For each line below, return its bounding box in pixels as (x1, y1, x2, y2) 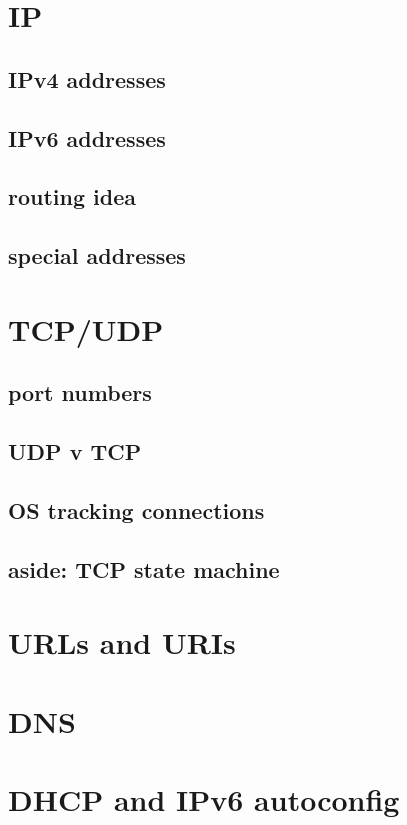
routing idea (8, 181, 136, 212)
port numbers (8, 377, 152, 408)
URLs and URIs (8, 622, 236, 663)
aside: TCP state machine (8, 553, 280, 584)
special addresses (8, 240, 186, 271)
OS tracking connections (8, 494, 265, 525)
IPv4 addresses (8, 63, 166, 94)
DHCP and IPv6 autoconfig (8, 778, 400, 819)
